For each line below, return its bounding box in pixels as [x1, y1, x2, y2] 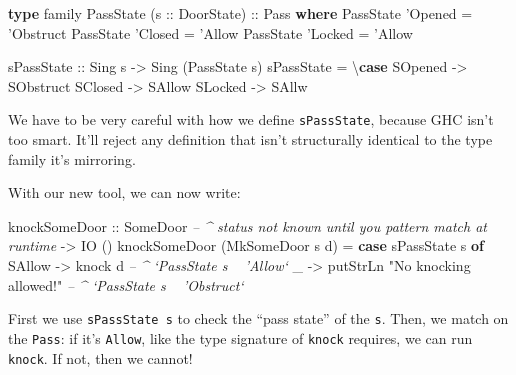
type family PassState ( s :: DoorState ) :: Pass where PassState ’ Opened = [8, 3, 473, 23]
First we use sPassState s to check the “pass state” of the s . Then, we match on [8, 308, 509, 329]
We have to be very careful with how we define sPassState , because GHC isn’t [8, 109, 494, 130]
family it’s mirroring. [8, 148, 136, 169]
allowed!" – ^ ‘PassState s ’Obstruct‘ [8, 274, 244, 295]
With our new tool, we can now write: [8, 182, 241, 203]
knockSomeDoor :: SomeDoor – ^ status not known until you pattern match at [8, 215, 487, 236]
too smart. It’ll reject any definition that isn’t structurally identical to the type [8, 129, 493, 150]
